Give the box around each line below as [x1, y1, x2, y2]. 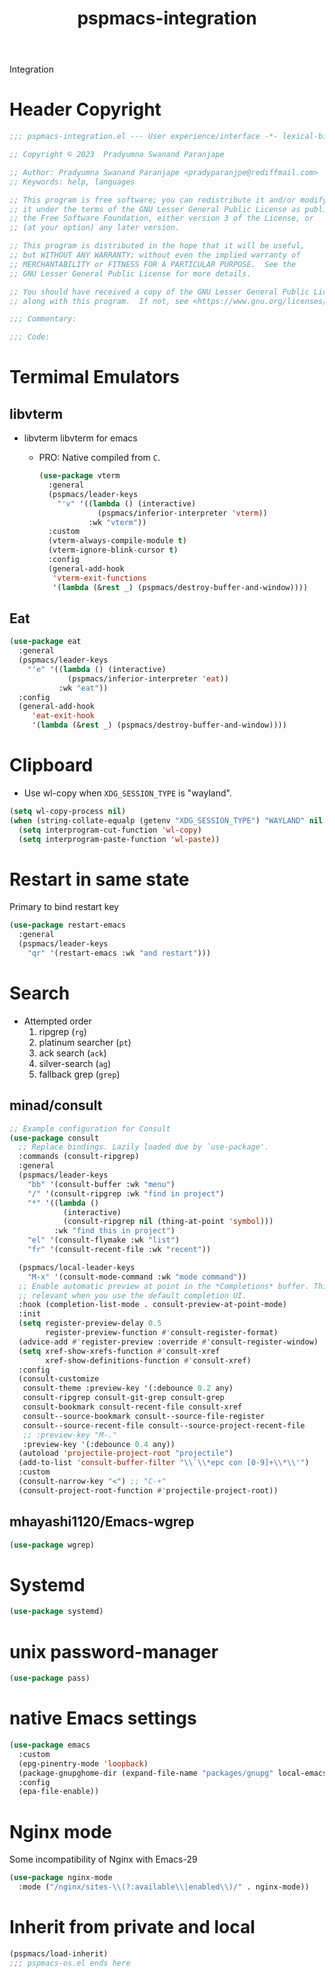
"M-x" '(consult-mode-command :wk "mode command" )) [27, 1272, 247, 1282]
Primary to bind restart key [9, 901, 119, 913]
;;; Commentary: [9, 314, 77, 324]
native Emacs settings [9, 1707, 197, 1730]
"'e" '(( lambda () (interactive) [27, 664, 167, 674]
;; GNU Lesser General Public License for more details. [9, 268, 252, 279]
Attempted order [23, 1015, 92, 1027]
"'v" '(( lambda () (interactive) [57, 498, 197, 509]
